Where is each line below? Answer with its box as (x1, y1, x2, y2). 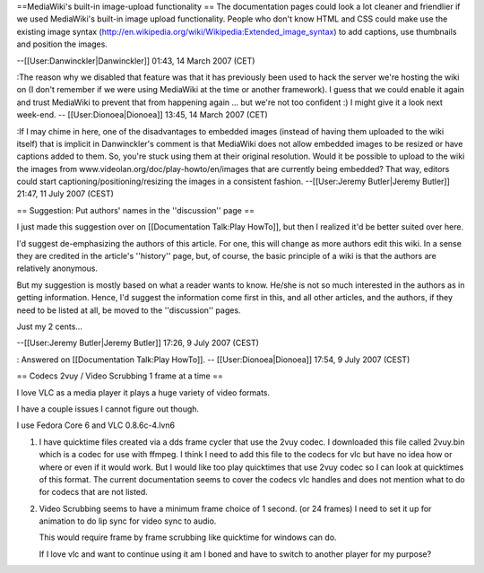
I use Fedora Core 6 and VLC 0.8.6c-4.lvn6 (16, 420, 175, 430)
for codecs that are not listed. (39, 487, 148, 498)
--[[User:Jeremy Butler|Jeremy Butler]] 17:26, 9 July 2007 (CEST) (16, 337, 260, 349)
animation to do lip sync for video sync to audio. (39, 516, 217, 526)
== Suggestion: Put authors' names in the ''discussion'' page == (16, 204, 255, 215)
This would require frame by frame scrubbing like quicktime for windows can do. (39, 532, 337, 543)
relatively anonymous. (16, 263, 99, 273)
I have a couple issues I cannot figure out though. (16, 404, 200, 414)
